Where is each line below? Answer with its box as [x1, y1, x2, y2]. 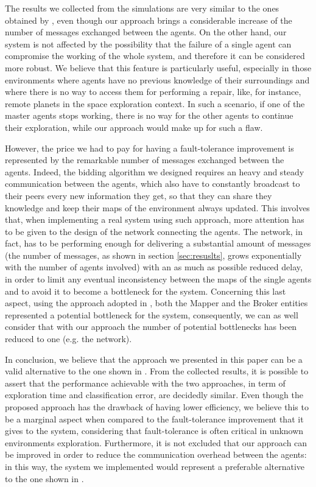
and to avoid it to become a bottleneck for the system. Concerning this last [5, 284, 286, 297]
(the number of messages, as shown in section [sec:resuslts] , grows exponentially [5, 248, 302, 261]
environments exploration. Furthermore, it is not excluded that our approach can [5, 436, 307, 449]
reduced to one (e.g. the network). [5, 332, 132, 345]
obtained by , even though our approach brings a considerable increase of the [5, 13, 292, 26]
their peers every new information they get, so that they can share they [5, 189, 272, 201]
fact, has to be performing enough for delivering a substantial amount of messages [5, 237, 311, 250]
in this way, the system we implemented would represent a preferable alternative [5, 460, 305, 472]
